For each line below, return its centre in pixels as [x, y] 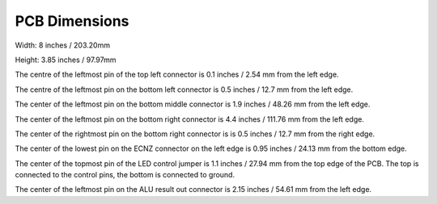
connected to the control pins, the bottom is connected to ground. [125, 175]
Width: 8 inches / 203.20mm [63, 45]
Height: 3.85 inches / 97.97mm [66, 60]
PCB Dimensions [72, 21]
